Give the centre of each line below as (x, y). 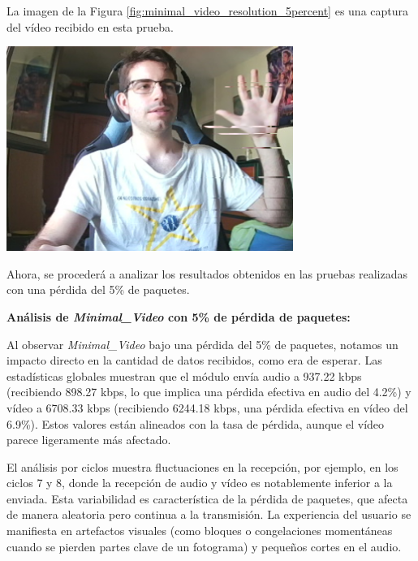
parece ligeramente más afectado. (89, 440)
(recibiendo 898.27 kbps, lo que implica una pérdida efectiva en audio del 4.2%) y (209, 392)
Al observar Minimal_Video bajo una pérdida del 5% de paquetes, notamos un (203, 344)
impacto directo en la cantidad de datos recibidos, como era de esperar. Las (194, 360)
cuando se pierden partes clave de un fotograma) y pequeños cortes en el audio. (204, 546)
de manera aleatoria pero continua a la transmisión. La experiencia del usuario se (209, 514)
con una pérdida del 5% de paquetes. (98, 289)
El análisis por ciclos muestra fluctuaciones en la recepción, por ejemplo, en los (203, 466)
